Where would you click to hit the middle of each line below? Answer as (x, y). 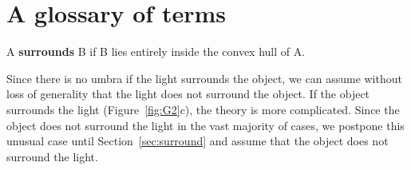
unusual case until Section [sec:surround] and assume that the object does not (198, 141)
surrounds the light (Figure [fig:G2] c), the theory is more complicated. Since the (203, 109)
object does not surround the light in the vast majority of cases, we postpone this (205, 125)
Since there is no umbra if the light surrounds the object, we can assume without (204, 78)
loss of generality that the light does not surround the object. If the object (188, 94)
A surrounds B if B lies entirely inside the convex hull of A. (156, 51)
